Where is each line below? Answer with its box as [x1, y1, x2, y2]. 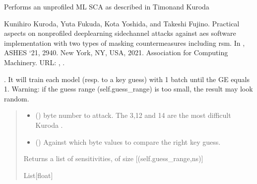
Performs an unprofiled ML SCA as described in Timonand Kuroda [4, 1, 209, 11]
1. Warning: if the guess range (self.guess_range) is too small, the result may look [4, 84, 253, 94]
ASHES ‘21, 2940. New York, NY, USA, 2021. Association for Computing [4, 47, 228, 58]
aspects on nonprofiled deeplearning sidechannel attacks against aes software [4, 28, 236, 38]
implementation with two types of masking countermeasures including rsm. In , [4, 37, 245, 48]
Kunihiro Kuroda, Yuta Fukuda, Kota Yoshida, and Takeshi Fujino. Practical [4, 18, 240, 28]
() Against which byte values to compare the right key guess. [35, 136, 221, 147]
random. [4, 93, 29, 103]
